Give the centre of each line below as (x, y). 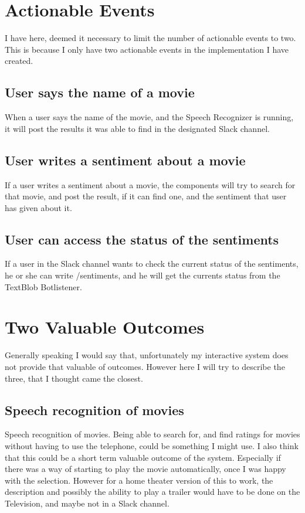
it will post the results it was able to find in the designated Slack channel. (137, 128)
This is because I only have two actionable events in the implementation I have (147, 49)
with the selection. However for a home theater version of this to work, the (139, 480)
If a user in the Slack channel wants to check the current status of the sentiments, (152, 264)
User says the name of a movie (100, 92)
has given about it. (38, 207)
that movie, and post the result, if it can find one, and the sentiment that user (146, 196)
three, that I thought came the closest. (74, 378)
